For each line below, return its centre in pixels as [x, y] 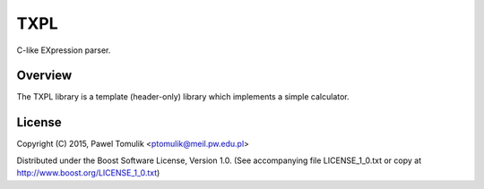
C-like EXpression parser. [64, 50]
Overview [44, 76]
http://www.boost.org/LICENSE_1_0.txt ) [88, 173]
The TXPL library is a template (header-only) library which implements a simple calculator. [183, 97]
